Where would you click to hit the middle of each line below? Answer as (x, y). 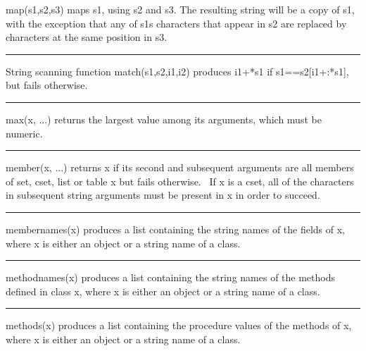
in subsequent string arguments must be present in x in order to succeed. (163, 195)
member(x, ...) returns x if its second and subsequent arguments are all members (180, 167)
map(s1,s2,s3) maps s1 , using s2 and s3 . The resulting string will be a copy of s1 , (180, 9)
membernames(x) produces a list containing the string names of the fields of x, (176, 229)
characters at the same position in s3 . (87, 37)
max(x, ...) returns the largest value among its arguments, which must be (164, 119)
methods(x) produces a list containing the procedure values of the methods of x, (179, 325)
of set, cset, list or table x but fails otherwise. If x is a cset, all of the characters (180, 181)
